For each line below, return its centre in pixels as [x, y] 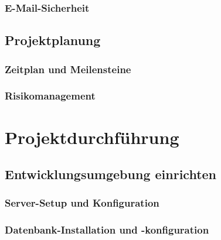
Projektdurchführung [92, 137]
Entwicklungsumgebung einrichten [111, 174]
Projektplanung [53, 40]
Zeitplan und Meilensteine [68, 69]
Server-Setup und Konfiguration [82, 203]
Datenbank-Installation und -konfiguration [107, 230]
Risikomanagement [50, 96]
